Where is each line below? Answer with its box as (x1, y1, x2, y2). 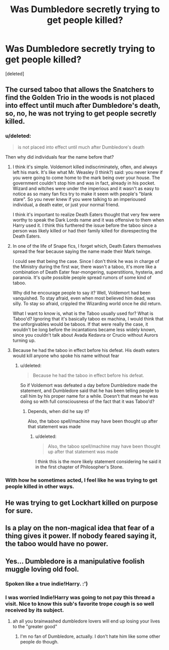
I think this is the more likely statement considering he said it (35, 458, 161, 464)
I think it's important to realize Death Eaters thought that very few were (12, 211, 160, 217)
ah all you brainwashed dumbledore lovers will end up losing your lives (12, 618, 160, 624)
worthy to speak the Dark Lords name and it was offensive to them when (12, 217, 164, 223)
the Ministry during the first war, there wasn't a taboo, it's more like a (12, 263, 157, 270)
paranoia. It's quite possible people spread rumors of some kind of (12, 274, 152, 280)
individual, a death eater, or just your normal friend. (12, 201, 120, 208)
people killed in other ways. (5, 483, 74, 490)
